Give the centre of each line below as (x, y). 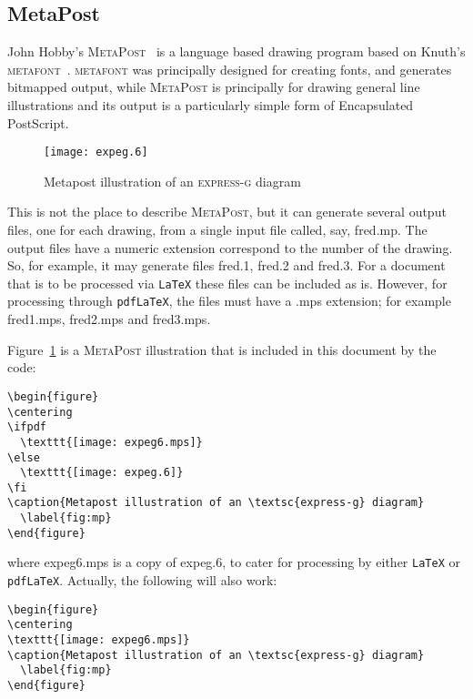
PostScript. (38, 122)
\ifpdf (27, 427)
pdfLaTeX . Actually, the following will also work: (142, 580)
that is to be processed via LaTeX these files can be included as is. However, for (227, 283)
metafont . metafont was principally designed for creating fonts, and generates (230, 69)
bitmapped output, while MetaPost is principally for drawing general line (214, 87)
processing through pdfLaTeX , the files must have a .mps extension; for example (229, 301)
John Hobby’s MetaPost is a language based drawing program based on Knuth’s (236, 51)
